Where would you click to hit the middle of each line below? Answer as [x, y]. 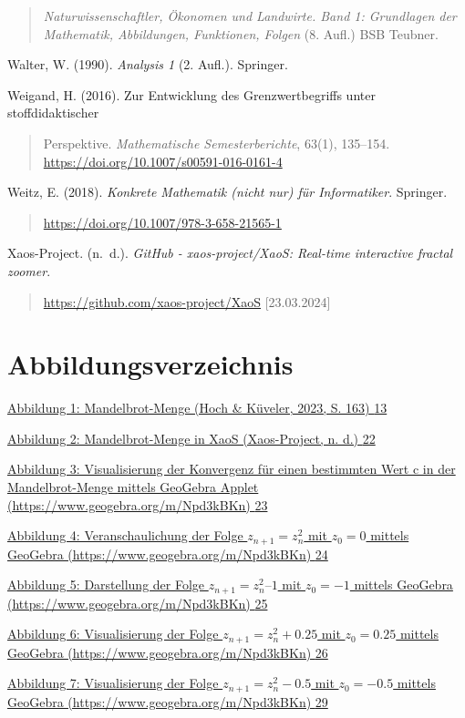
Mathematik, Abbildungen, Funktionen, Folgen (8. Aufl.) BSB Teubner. [241, 33]
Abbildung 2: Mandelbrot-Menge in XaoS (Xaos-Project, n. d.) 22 [191, 438]
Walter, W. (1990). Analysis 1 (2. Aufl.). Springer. [148, 64]
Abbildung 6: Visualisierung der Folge [113, 634]
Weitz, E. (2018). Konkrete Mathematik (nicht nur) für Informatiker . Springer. [227, 192]
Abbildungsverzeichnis [150, 364]
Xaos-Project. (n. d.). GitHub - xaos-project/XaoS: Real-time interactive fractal [230, 253]
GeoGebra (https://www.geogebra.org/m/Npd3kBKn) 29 [168, 701]
